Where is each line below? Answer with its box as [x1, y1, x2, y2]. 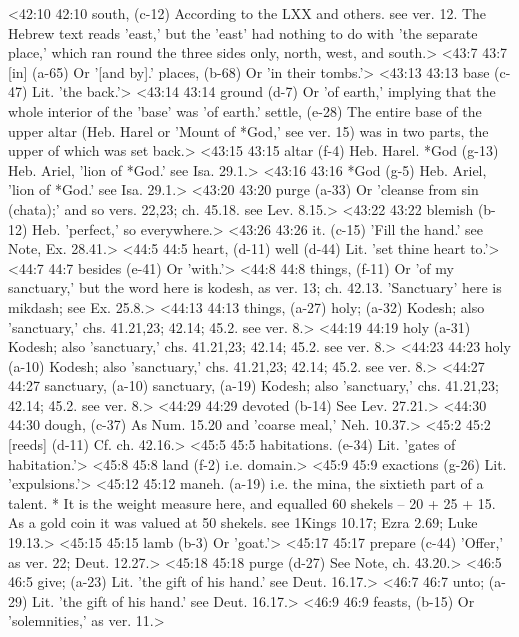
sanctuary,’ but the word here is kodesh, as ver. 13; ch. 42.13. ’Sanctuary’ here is [8, 277, 502, 298]
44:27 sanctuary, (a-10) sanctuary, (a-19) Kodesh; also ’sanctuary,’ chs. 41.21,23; [8, 375, 499, 396]
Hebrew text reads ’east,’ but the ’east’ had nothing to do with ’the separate [8, 22, 478, 43]
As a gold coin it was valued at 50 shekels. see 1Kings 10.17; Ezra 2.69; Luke [8, 512, 478, 533]
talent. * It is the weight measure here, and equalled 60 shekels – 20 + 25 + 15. [8, 492, 496, 513]
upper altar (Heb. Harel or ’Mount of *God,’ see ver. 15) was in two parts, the [8, 120, 489, 141]
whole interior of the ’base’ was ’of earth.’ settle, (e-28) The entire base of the [8, 100, 482, 121]
